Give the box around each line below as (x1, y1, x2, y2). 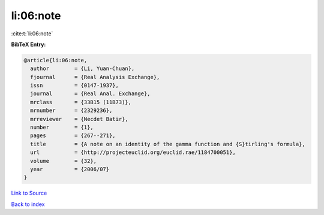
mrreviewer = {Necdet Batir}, (30, 116, 128, 122)
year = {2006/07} (30, 166, 110, 172)
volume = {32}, (30, 158, 97, 164)
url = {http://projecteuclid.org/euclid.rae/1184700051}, (30, 149, 236, 156)
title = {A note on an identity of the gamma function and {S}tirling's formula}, (30, 141, 305, 147)
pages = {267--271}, (30, 132, 116, 139)
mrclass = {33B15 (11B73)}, (30, 99, 132, 105)
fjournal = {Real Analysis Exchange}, (30, 74, 160, 80)
